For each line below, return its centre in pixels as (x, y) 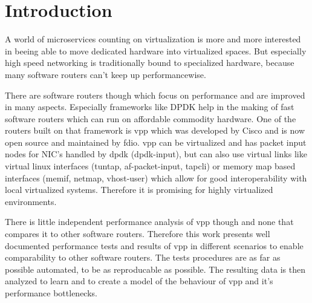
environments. (31, 201)
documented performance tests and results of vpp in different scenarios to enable (154, 245)
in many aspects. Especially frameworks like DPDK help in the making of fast (150, 107)
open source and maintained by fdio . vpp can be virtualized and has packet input (156, 142)
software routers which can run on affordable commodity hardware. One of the (151, 118)
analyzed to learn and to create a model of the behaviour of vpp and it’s (139, 281)
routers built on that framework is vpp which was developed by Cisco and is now (155, 130)
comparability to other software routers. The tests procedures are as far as (143, 257)
